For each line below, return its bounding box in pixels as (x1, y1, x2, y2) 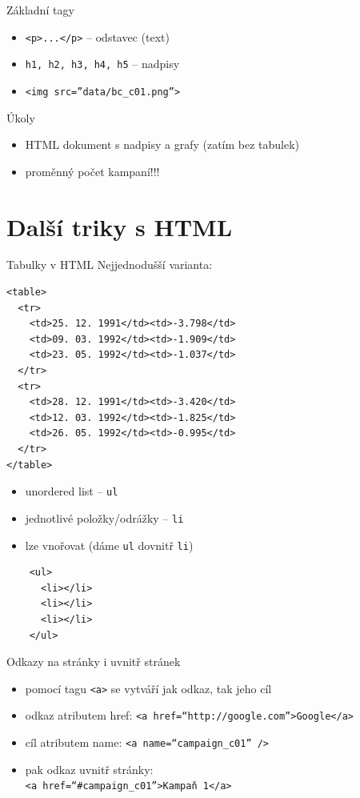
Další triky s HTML (6, 210, 233, 243)
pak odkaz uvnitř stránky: (25, 760, 154, 777)
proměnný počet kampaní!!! (25, 162, 160, 179)
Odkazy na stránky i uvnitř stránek (6, 653, 181, 670)
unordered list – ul (25, 483, 118, 499)
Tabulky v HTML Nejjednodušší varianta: (6, 256, 213, 273)
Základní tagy (6, 2, 74, 18)
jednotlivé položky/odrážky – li (25, 509, 184, 526)
